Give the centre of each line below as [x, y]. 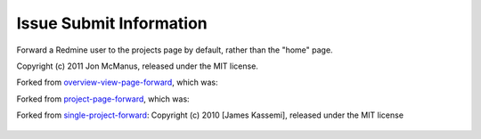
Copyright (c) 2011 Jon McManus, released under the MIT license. [137, 66]
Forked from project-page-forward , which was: [103, 99]
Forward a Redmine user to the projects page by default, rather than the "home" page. [175, 50]
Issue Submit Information [112, 23]
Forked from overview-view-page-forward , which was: [117, 82]
